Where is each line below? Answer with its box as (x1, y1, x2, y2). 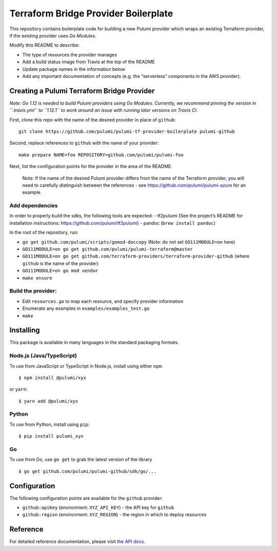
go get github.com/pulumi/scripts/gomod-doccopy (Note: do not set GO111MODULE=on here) (22, 239, 235, 245)
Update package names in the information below (22, 66, 125, 72)
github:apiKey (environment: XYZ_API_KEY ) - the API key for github (22, 504, 174, 510)
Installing (9, 326, 41, 334)
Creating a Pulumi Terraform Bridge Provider (9, 86, 155, 95)
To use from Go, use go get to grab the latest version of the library (9, 457, 152, 463)
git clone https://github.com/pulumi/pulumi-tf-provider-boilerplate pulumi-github (18, 128, 235, 134)
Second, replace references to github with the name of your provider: (9, 140, 159, 146)
